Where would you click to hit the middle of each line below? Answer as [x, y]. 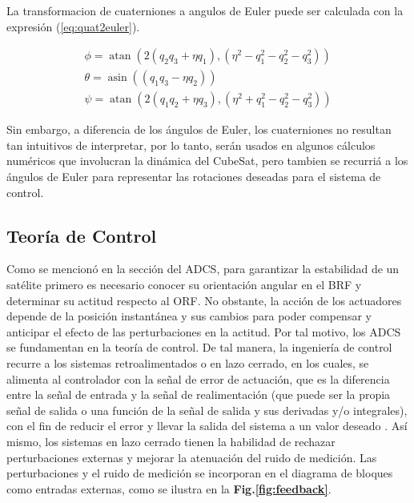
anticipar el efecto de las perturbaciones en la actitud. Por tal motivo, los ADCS [204, 331]
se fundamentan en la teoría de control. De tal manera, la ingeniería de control [199, 347]
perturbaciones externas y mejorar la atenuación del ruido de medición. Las [192, 457]
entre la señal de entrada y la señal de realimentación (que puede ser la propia [199, 394]
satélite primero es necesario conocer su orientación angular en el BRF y [184, 285]
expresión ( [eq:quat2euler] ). [73, 26]
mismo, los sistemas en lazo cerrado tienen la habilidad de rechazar [171, 441]
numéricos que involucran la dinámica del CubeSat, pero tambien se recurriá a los [207, 161]
